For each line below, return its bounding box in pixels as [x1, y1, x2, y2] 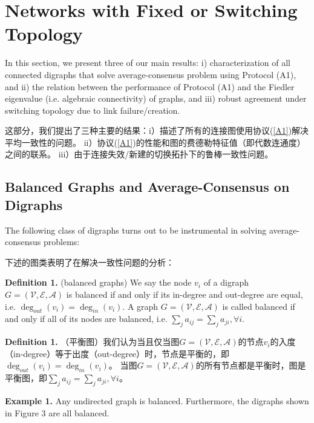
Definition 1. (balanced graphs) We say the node [5, 276, 192, 289]
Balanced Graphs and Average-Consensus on [5, 177, 290, 196]
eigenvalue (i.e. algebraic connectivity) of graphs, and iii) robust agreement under [5, 92, 307, 105]
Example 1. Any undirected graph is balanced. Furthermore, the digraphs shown [5, 395, 309, 407]
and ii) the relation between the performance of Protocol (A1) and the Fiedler [5, 80, 295, 93]
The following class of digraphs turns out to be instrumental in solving [5, 223, 267, 236]
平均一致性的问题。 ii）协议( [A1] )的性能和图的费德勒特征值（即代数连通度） [5, 136, 306, 148]
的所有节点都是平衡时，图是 [195, 359, 306, 372]
